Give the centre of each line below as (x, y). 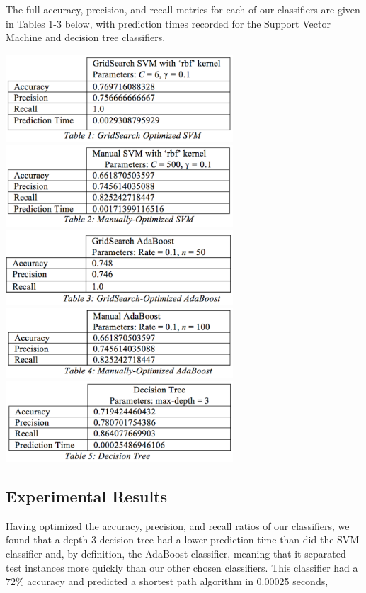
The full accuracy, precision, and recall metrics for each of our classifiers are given (183, 9)
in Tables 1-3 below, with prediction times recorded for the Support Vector (168, 23)
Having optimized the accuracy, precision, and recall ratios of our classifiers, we (178, 525)
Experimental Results (86, 496)
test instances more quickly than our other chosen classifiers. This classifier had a (182, 567)
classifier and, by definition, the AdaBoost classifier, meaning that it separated (176, 553)
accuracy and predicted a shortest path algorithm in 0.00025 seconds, (178, 581)
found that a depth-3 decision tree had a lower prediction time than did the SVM (183, 540)
